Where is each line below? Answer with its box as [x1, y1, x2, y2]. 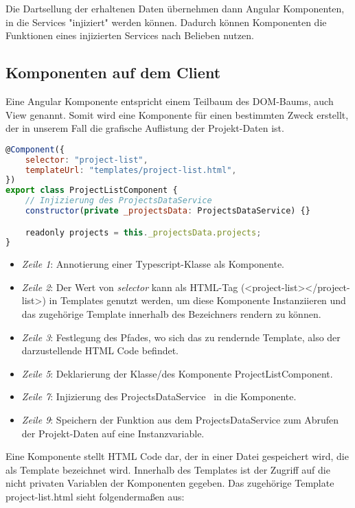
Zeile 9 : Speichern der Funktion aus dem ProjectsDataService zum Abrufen [21, 413, 339, 427]
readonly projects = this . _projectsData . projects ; [25, 227, 262, 238]
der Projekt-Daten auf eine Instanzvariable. [21, 426, 205, 440]
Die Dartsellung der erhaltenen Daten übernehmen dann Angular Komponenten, [5, 1, 345, 15]
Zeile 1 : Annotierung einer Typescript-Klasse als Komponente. [21, 257, 285, 271]
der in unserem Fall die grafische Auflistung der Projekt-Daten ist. [5, 121, 284, 135]
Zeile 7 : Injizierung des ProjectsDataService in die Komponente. [21, 389, 297, 404]
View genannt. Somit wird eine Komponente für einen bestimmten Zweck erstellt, [5, 107, 349, 122]
